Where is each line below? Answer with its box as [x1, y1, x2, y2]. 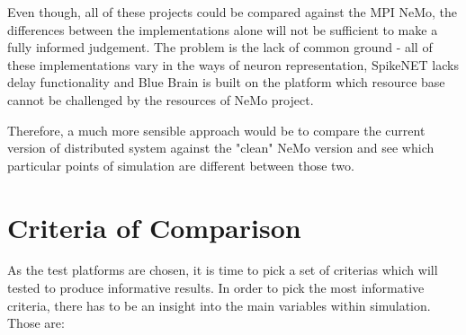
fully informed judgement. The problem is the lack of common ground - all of [7, 38, 433, 57]
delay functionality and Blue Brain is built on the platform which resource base [7, 73, 445, 92]
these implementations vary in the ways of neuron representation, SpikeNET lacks [7, 55, 459, 74]
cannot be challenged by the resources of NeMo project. [7, 90, 314, 109]
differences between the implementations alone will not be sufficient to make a [7, 20, 438, 39]
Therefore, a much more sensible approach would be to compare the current [7, 120, 426, 139]
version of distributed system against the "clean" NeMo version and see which [7, 138, 435, 157]
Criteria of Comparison [7, 208, 301, 245]
